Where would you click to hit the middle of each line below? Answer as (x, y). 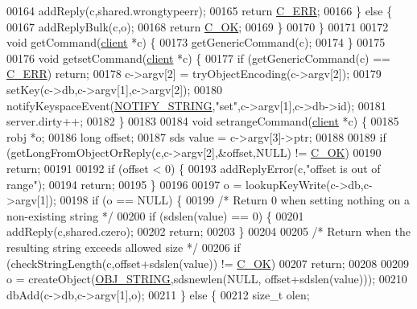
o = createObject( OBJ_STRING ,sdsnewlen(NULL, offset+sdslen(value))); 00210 (207, 279)
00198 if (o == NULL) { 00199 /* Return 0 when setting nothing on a (235, 200)
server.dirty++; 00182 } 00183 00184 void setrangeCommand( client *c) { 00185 (203, 121)
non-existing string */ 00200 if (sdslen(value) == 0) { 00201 (155, 215)
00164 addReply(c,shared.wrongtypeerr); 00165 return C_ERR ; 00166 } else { (200, 10)
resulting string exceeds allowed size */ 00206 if (124, 247)
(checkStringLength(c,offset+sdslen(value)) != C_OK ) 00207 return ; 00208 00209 (208, 263)
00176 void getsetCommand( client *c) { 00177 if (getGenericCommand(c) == (199, 58)
